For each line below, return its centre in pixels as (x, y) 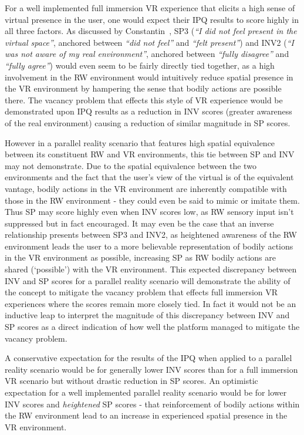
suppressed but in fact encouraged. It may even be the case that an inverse (139, 223)
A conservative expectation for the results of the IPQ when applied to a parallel (148, 358)
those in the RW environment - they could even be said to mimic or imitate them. (152, 200)
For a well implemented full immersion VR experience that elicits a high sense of (150, 8)
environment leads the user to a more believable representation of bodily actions (149, 246)
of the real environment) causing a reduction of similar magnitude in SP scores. (148, 122)
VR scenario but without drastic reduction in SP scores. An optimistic (131, 381)
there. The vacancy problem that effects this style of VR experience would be (144, 100)
